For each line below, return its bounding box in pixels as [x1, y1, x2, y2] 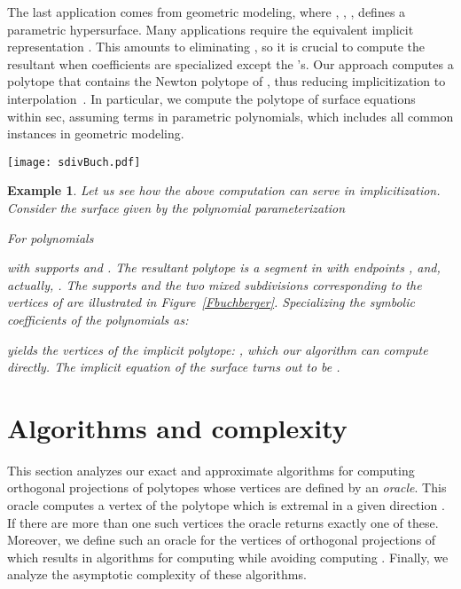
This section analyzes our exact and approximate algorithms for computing [7, 460, 415, 479]
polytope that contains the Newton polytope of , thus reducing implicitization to [7, 72, 446, 90]
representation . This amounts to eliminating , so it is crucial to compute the [7, 37, 426, 56]
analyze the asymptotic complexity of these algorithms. [7, 565, 307, 584]
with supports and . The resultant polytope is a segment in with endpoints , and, [7, 258, 441, 277]
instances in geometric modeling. [7, 124, 184, 143]
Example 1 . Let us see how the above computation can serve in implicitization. [7, 181, 441, 200]
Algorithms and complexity [7, 409, 348, 445]
